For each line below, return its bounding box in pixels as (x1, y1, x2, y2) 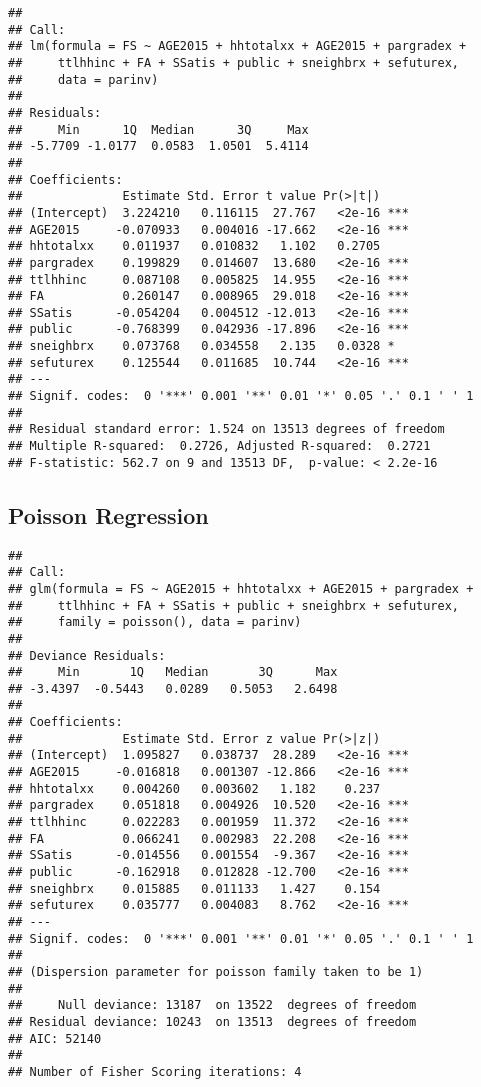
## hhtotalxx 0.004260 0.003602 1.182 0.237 (8, 781, 381, 796)
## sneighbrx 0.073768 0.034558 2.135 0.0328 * (8, 339, 395, 354)
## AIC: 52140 (8, 1031, 102, 1046)
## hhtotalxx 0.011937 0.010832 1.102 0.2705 (8, 239, 381, 254)
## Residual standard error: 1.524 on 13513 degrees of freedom (8, 422, 445, 437)
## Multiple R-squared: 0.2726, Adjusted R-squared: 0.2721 (8, 439, 431, 454)
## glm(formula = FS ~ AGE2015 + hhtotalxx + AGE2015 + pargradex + (8, 581, 474, 596)
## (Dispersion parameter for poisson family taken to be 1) (8, 964, 424, 979)
